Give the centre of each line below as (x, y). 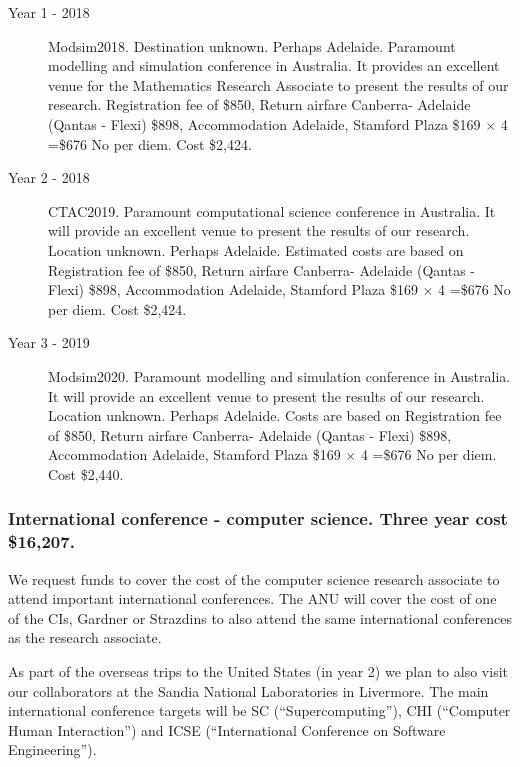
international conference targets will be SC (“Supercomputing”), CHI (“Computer (259, 710)
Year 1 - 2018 (49, 12)
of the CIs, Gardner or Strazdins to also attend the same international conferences (260, 617)
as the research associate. (85, 637)
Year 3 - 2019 (49, 342)
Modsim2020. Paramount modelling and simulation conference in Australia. (279, 375)
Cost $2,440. (86, 473)
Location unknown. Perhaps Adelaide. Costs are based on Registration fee (275, 415)
